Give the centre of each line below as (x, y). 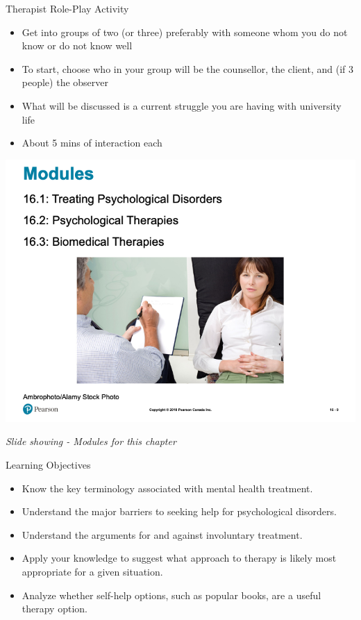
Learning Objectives (48, 464)
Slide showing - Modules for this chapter (91, 441)
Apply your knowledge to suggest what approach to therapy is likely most (179, 558)
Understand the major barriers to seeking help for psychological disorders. (179, 511)
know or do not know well (77, 45)
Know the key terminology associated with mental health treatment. (167, 488)
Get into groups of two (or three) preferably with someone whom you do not (185, 32)
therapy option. (54, 609)
